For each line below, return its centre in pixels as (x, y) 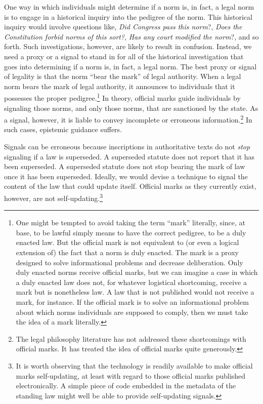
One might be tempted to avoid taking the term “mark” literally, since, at (131, 223)
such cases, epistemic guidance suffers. (63, 129)
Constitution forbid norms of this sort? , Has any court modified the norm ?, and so (131, 36)
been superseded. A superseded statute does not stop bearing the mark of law (125, 166)
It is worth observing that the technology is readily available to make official (134, 365)
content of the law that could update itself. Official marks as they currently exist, (130, 186)
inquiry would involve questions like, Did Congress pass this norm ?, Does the (123, 27)
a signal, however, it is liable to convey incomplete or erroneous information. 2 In (128, 119)
